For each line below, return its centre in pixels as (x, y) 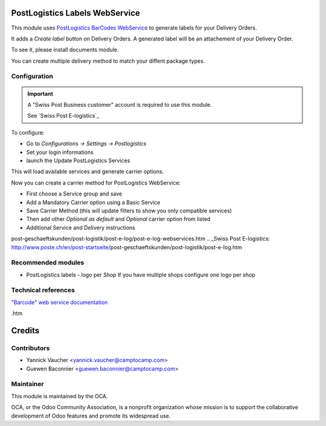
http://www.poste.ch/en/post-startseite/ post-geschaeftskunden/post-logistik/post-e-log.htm (127, 247)
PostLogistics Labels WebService (75, 13)
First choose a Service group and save (74, 194)
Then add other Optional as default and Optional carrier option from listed (118, 219)
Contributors (30, 348)
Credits (25, 330)
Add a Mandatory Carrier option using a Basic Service (93, 202)
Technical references (43, 290)
